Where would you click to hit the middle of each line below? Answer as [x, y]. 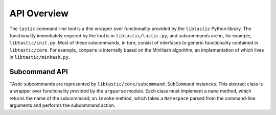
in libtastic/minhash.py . [40, 57]
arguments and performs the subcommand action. [62, 105]
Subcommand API [39, 72]
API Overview [39, 13]
